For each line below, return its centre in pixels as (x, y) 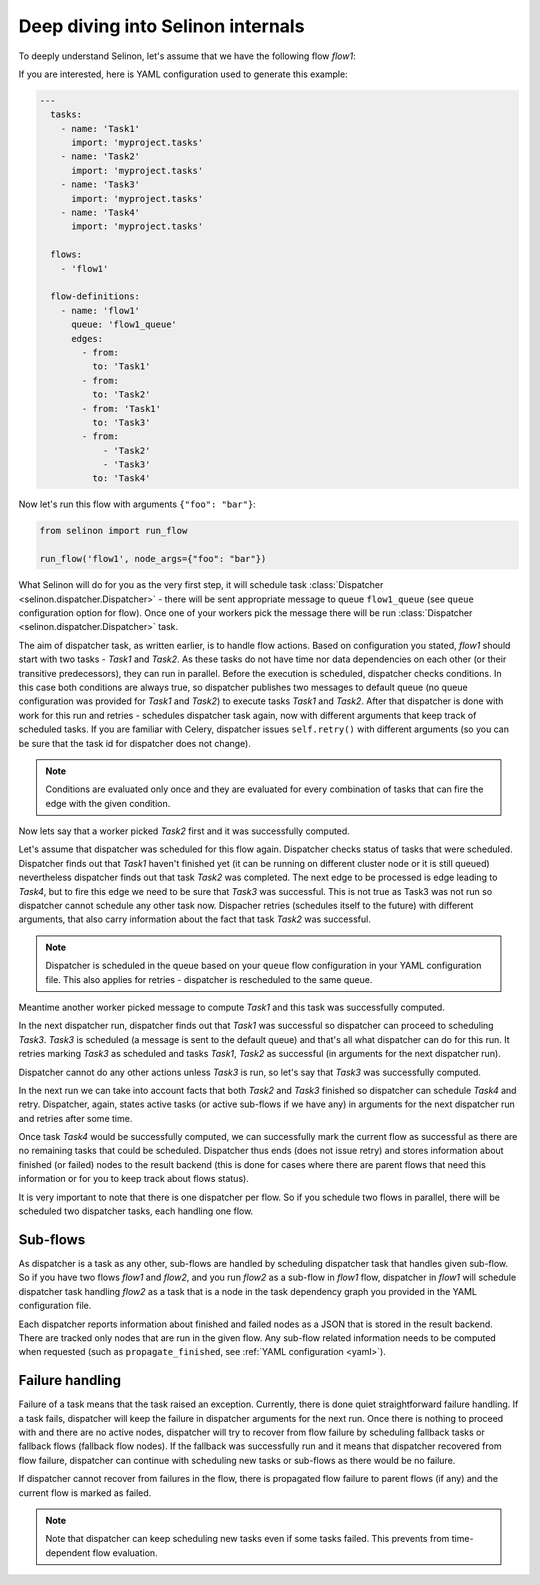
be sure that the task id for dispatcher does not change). (135, 743)
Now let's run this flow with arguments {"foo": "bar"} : (137, 504)
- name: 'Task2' (100, 156)
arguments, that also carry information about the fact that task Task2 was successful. (195, 919)
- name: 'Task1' (100, 128)
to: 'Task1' (121, 366)
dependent (68, 1552)
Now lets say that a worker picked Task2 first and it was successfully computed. (184, 831)
